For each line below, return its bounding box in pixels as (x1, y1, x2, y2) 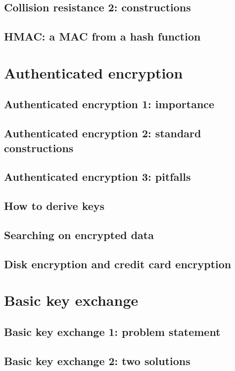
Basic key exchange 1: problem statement (4, 324, 221, 339)
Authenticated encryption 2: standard (4, 125, 201, 141)
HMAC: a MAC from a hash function (4, 29, 201, 44)
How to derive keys (4, 198, 105, 213)
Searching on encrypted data (4, 227, 154, 242)
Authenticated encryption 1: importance (4, 96, 215, 112)
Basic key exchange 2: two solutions (4, 353, 190, 368)
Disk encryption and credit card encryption (4, 256, 232, 271)
